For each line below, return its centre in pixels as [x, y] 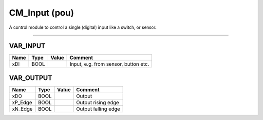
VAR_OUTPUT [31, 78]
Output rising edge [98, 102]
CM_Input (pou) [41, 13]
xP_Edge [22, 102]
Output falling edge [98, 109]
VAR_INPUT [27, 46]
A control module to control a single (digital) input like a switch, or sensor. [83, 27]
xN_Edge [22, 109]
